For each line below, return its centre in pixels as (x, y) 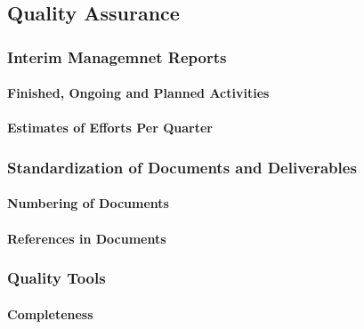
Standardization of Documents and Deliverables (182, 167)
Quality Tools (57, 278)
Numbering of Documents (88, 203)
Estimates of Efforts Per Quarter (110, 128)
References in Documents (87, 238)
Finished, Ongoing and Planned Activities (138, 93)
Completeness (50, 313)
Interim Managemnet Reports (117, 56)
